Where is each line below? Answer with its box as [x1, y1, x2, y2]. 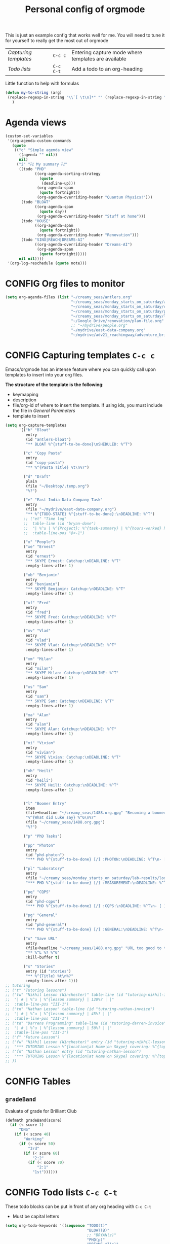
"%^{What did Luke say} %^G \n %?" [25, 815, 96, 820]
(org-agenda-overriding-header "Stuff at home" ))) [37, 214, 146, 219]
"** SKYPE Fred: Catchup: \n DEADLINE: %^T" [25, 614, 116, 619]
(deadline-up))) [41, 181, 76, 186]
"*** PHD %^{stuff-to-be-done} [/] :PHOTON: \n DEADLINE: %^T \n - [25, 857, 162, 862]
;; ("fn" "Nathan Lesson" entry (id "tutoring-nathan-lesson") [5, 1049, 142, 1054]
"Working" [23, 1136, 44, 1142]
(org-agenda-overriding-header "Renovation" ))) [37, 232, 139, 238]
